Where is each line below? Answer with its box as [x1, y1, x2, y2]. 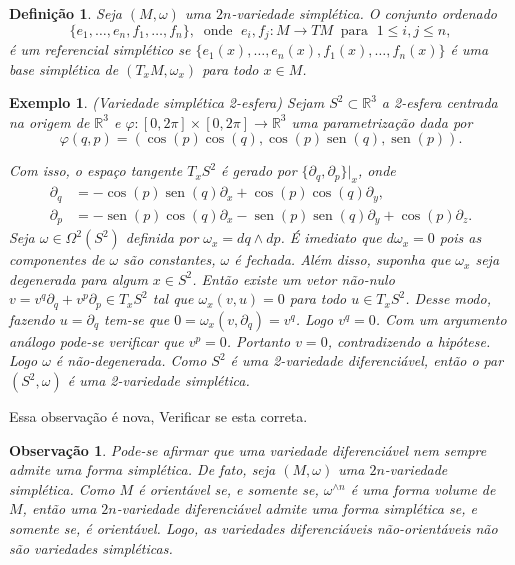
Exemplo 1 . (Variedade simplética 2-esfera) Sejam [9, 92, 325, 113]
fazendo [9, 308, 55, 329]
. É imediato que [280, 227, 382, 248]
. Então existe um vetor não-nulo [192, 268, 395, 289]
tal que [152, 288, 194, 309]
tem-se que [104, 308, 170, 329]
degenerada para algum [9, 268, 148, 289]
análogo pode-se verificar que [9, 330, 184, 351]
